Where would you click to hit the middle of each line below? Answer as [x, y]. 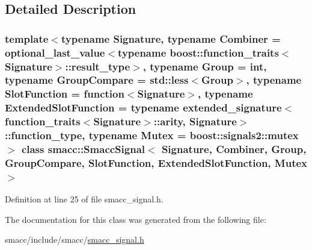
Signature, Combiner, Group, [234, 149]
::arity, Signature [195, 121]
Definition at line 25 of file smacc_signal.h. [84, 199]
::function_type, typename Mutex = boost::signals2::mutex [152, 135]
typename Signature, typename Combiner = [171, 38]
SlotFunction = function [65, 94]
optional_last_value [55, 52]
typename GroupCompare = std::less [97, 80]
